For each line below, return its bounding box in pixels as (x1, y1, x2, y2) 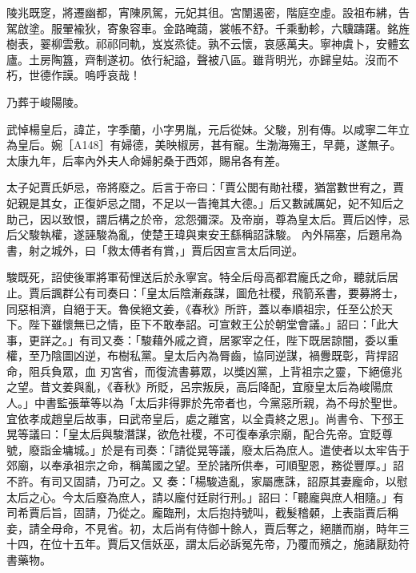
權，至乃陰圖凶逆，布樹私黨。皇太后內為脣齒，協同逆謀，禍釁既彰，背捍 (6, 347, 387, 364)
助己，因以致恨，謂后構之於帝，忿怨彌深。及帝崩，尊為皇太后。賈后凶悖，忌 (6, 210, 410, 227)
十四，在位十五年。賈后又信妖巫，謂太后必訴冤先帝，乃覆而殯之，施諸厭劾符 (6, 535, 410, 552)
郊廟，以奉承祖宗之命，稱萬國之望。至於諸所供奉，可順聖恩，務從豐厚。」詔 (6, 457, 404, 474)
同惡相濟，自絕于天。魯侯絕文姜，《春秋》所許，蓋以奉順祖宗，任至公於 (6, 300, 382, 317)
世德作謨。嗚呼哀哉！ (28, 67, 141, 83)
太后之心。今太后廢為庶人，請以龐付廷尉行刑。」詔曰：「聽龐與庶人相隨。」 (6, 488, 393, 505)
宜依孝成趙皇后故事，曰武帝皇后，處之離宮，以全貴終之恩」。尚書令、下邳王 (6, 410, 404, 426)
